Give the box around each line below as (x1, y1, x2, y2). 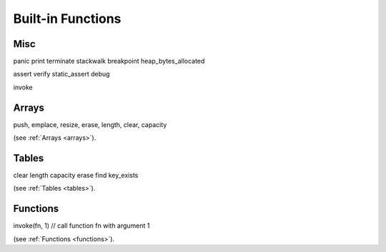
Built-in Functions (13, 11, 122, 26)
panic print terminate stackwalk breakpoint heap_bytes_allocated (13, 57, 205, 66)
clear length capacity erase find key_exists (13, 171, 139, 180)
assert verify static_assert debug (13, 70, 110, 79)
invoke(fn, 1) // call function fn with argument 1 (13, 221, 150, 230)
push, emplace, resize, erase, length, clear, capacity (13, 120, 167, 128)
